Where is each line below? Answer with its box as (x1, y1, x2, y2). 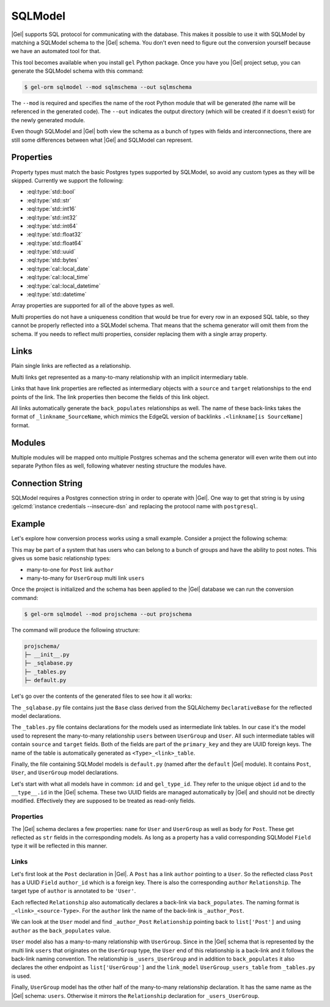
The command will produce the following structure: (11, 626, 140, 634)
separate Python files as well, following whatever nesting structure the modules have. (11, 462, 227, 470)
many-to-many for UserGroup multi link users (26, 574, 145, 582)
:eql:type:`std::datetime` (26, 291, 87, 298)
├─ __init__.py (24, 651, 70, 658)
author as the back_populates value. (11, 926, 111, 934)
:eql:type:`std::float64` (26, 239, 83, 247)
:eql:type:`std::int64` (26, 222, 78, 229)
